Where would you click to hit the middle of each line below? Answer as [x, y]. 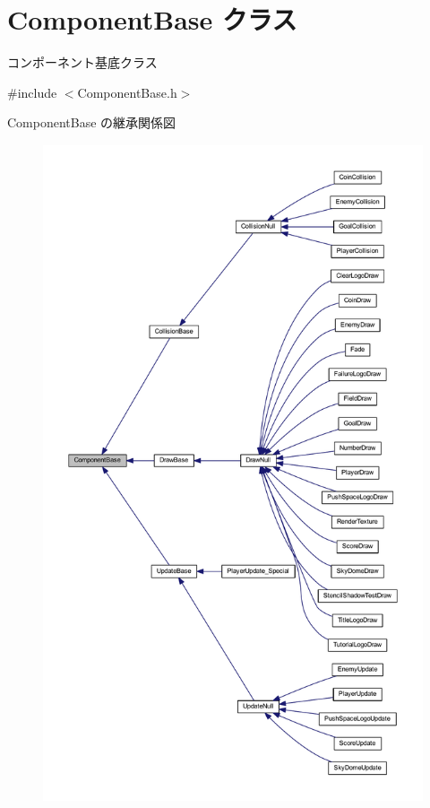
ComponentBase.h [127, 92]
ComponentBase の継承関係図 [92, 122]
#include [32, 92]
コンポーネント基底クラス [82, 62]
